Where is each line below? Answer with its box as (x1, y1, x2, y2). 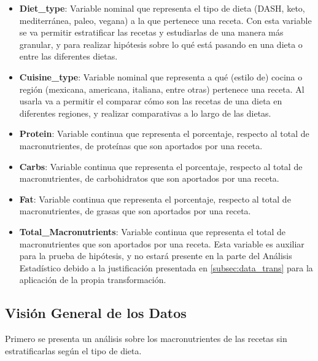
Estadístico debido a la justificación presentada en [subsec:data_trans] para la (19, 261, 313, 274)
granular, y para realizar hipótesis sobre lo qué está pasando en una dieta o (19, 37, 303, 50)
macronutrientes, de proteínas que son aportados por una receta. (19, 139, 263, 152)
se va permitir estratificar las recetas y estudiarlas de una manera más (19, 26, 284, 39)
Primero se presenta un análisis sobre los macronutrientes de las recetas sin (5, 332, 287, 345)
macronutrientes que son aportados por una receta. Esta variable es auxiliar (19, 237, 304, 250)
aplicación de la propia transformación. (19, 273, 166, 286)
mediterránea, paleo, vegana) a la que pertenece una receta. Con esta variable (19, 14, 312, 26)
